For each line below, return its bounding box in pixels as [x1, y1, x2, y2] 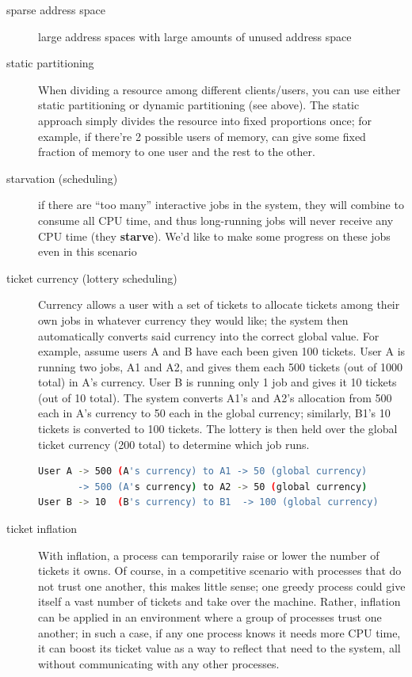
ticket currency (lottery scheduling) [6, 269, 177, 286]
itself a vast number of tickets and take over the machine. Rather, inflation [38, 593, 401, 610]
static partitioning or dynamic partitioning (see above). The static [38, 97, 360, 113]
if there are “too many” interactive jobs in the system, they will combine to [38, 196, 404, 213]
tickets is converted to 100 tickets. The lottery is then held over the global [38, 420, 398, 437]
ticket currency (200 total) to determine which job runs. [38, 435, 310, 452]
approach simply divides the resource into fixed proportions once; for [38, 112, 372, 128]
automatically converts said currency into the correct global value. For [38, 327, 380, 344]
